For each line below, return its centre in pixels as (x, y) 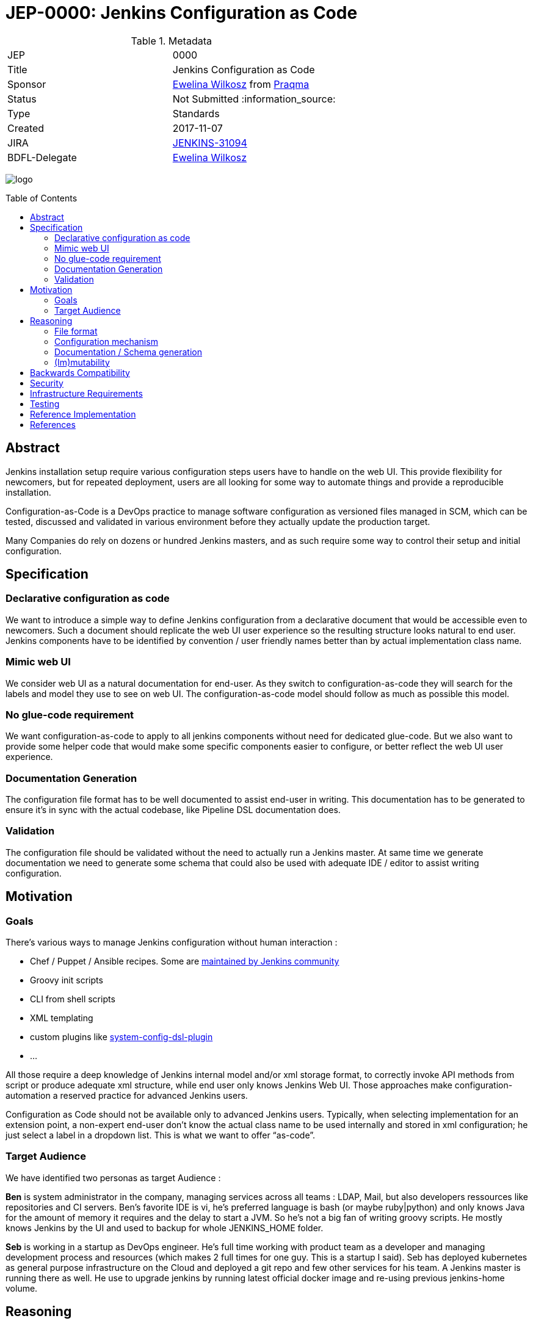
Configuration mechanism (106, 341)
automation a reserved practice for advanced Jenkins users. (127, 1096)
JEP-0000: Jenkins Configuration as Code (182, 13)
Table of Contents (42, 198)
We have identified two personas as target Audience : (113, 1177)
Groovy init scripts (67, 980)
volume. (22, 1288)
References (53, 424)
